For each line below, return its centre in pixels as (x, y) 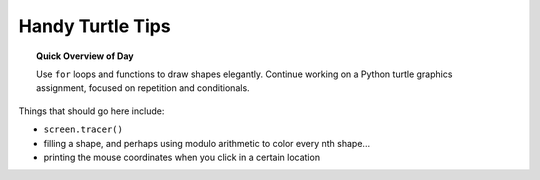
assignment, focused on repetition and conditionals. (143, 88)
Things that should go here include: (91, 111)
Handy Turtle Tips (94, 26)
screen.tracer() (83, 129)
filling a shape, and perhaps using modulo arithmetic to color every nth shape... (206, 143)
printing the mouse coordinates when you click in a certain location (181, 157)
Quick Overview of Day (85, 56)
